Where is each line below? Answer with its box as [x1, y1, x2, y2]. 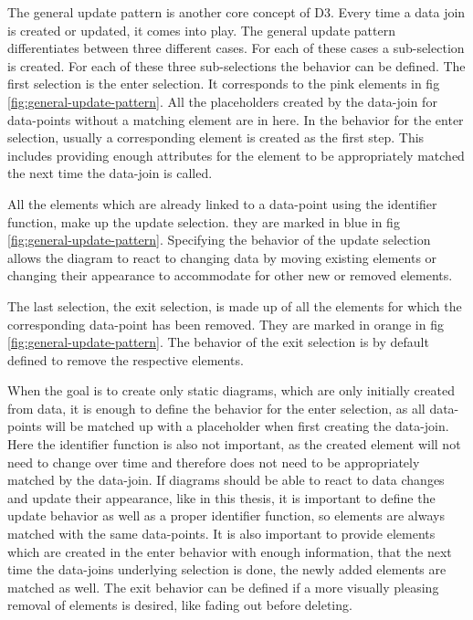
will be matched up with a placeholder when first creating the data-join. [46, 416, 449, 436]
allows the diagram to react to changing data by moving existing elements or [7, 247, 437, 267]
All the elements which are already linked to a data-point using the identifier [7, 194, 437, 213]
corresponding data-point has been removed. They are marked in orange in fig [7, 314, 444, 333]
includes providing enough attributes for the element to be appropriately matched [7, 145, 465, 164]
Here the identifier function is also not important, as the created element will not [7, 435, 461, 454]
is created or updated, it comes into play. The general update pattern [7, 20, 395, 39]
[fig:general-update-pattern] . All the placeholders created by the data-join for [7, 91, 437, 110]
